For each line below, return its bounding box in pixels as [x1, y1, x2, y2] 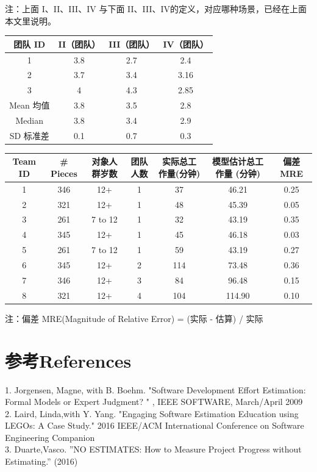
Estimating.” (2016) [5, 455, 78, 468]
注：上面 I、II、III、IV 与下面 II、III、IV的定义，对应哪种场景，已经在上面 [5, 2, 307, 15]
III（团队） [109, 37, 155, 50]
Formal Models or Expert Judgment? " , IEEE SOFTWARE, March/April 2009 [5, 395, 303, 408]
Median [15, 113, 43, 126]
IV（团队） [163, 37, 208, 50]
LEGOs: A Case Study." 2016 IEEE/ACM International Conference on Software [5, 419, 304, 432]
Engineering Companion [5, 431, 95, 443]
